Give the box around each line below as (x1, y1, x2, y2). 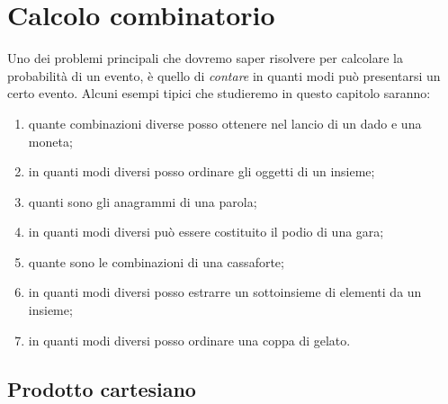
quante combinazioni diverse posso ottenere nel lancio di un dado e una (28, 113, 422, 132)
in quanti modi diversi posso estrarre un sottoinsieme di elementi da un (28, 283, 422, 301)
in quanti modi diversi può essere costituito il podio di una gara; (28, 222, 384, 241)
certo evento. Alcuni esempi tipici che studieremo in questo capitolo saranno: (7, 84, 431, 103)
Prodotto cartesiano (7, 374, 196, 402)
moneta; (28, 131, 73, 150)
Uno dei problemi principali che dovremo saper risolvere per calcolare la (7, 49, 403, 67)
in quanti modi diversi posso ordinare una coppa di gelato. (28, 330, 351, 349)
